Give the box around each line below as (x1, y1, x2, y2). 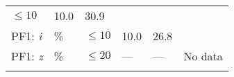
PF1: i (11, 28, 42, 44)
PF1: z (11, 48, 43, 64)
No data (183, 48, 223, 64)
